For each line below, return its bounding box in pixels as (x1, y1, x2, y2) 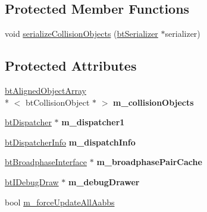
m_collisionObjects (113, 96, 194, 108)
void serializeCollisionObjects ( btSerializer (5, 27, 158, 40)
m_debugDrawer (68, 175, 140, 188)
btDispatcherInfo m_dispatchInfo (5, 135, 136, 148)
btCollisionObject (25, 96, 90, 108)
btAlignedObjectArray (5, 84, 87, 96)
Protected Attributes (5, 56, 137, 75)
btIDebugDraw (5, 175, 59, 188)
